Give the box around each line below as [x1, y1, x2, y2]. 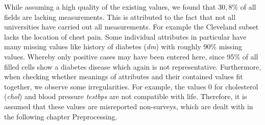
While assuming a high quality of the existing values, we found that [4, 2, 216, 12]
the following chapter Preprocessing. [4, 111, 117, 121]
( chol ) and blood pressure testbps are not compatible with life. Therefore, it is [4, 91, 247, 102]
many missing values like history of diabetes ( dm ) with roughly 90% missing [4, 41, 243, 52]
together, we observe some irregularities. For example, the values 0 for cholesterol [4, 81, 258, 91]
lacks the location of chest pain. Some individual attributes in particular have [4, 31, 247, 42]
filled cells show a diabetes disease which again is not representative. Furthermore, [4, 61, 261, 72]
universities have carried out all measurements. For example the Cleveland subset [4, 21, 259, 32]
